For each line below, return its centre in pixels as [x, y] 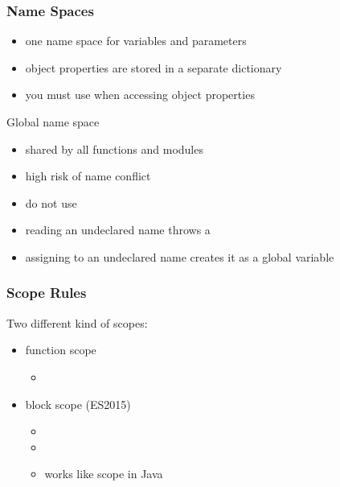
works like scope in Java [104, 474]
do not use [51, 202]
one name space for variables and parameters [136, 41]
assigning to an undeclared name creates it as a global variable [180, 256]
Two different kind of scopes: [77, 322]
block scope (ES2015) [78, 404]
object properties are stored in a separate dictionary [154, 67]
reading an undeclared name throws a [118, 230]
